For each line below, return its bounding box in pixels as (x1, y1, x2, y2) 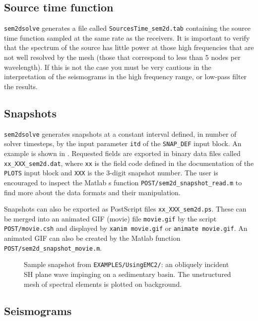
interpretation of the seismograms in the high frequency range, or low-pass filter (4, 71, 247, 82)
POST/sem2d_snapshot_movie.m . (4, 242, 102, 253)
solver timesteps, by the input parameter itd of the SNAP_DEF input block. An (4, 138, 242, 149)
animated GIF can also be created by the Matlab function (4, 233, 181, 243)
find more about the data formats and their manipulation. (4, 187, 181, 197)
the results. (4, 81, 38, 91)
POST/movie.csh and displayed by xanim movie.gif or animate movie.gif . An (4, 223, 248, 233)
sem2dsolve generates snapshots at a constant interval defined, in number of (4, 128, 237, 139)
